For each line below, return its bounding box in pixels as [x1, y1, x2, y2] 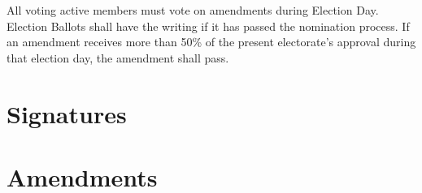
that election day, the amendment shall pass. [7, 49, 229, 66]
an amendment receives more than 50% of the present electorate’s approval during [7, 33, 416, 50]
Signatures [7, 96, 127, 130]
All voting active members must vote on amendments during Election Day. [7, 2, 379, 18]
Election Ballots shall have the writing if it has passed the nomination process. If [7, 17, 410, 34]
